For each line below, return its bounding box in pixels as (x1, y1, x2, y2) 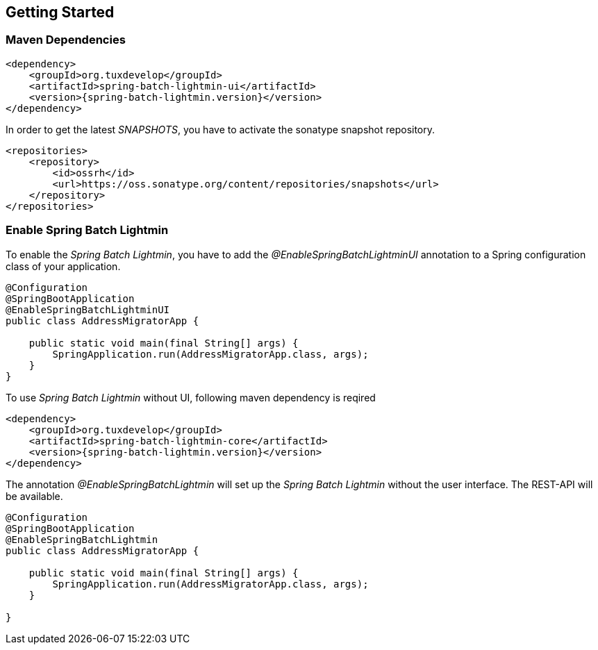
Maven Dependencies (6, 33, 126, 47)
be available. (6, 490, 63, 502)
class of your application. (6, 260, 121, 272)
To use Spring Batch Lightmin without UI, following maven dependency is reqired (6, 391, 376, 403)
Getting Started (6, 3, 115, 21)
